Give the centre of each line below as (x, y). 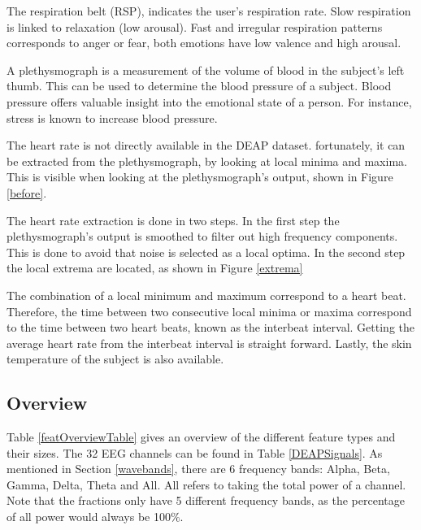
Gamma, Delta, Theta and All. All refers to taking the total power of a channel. (206, 484)
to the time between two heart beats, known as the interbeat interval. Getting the (210, 327)
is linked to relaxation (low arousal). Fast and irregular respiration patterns (195, 26)
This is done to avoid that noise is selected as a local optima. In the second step (206, 252)
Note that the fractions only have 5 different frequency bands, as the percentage (206, 500)
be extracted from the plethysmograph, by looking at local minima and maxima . (207, 161)
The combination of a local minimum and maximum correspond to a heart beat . (206, 295)
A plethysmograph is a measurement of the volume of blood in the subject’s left (206, 70)
